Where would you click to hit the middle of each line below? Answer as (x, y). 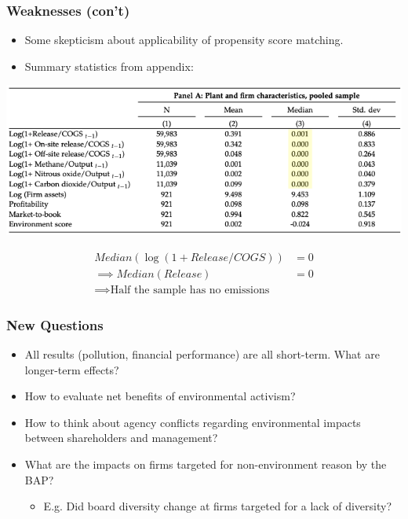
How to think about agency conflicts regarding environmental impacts (193, 422)
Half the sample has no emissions (190, 290)
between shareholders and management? (121, 438)
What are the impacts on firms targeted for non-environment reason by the (206, 464)
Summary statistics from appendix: (109, 66)
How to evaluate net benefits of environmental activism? (160, 396)
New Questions (55, 324)
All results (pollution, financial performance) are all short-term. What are (202, 354)
